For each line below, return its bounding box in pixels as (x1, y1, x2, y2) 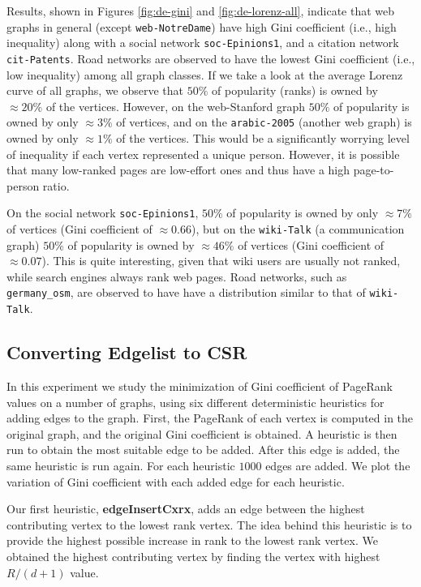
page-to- (353, 161, 394, 178)
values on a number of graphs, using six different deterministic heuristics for (6, 393, 384, 410)
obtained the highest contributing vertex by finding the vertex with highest (6, 547, 380, 564)
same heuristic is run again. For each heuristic (6, 456, 235, 473)
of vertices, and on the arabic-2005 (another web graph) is (116, 114, 412, 131)
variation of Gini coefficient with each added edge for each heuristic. (6, 473, 345, 490)
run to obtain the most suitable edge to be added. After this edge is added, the (6, 441, 400, 458)
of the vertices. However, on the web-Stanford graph (45, 97, 306, 114)
